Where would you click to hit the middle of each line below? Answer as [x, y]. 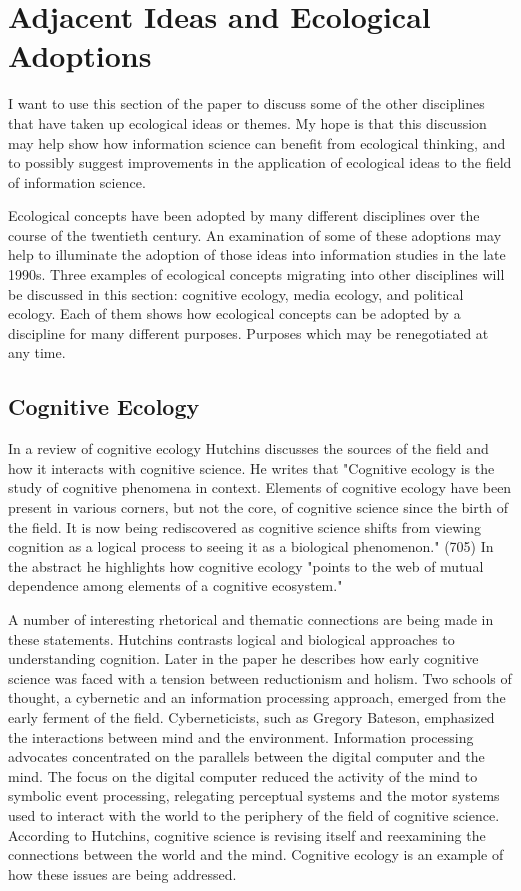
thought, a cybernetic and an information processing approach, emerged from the [257, 697]
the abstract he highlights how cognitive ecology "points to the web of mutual [246, 565]
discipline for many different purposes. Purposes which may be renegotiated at [248, 332]
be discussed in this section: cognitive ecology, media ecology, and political [236, 293]
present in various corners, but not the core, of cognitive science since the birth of [258, 507]
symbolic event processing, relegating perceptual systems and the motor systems [254, 795]
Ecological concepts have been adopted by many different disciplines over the [244, 215]
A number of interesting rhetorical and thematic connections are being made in [251, 618]
